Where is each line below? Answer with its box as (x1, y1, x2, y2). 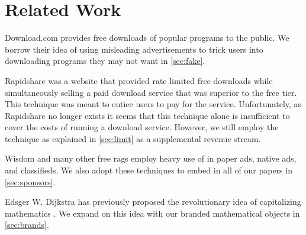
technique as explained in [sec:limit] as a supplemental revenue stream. (5, 132, 261, 144)
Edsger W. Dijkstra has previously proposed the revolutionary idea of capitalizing (5, 195, 301, 208)
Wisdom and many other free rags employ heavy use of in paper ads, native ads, (5, 152, 297, 165)
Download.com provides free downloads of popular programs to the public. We (5, 31, 289, 44)
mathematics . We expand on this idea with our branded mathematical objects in (5, 207, 300, 219)
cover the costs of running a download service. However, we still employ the (5, 121, 279, 133)
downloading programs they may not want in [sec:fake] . (5, 54, 205, 67)
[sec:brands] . (5, 218, 49, 231)
